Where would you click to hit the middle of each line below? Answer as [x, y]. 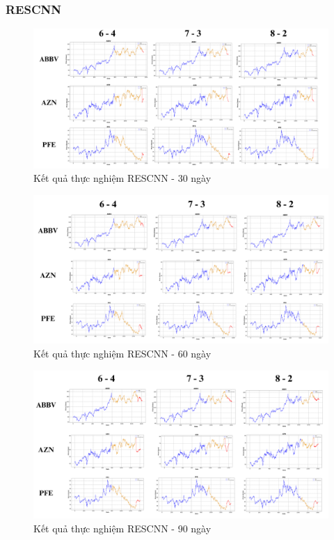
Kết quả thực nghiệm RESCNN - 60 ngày [122, 354]
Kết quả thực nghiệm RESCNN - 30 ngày [122, 178]
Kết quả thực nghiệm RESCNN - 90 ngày [122, 529]
